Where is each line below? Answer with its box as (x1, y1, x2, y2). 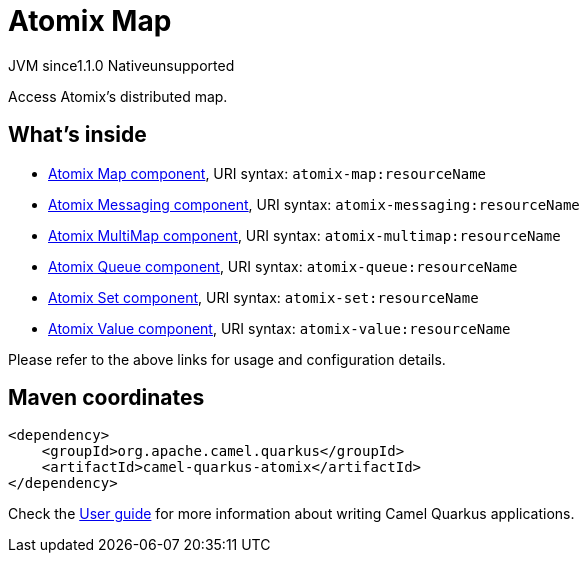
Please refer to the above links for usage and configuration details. (8, 350, 446, 368)
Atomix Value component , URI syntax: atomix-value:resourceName (48, 319, 511, 337)
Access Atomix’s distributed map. (8, 87, 228, 105)
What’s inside (8, 122, 147, 148)
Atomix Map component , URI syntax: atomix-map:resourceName (48, 164, 487, 182)
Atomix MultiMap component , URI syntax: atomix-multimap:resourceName (48, 226, 561, 244)
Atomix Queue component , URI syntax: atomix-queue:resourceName (48, 257, 518, 275)
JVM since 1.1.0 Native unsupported (8, 56, 235, 74)
